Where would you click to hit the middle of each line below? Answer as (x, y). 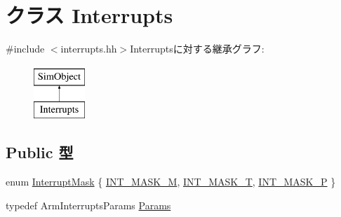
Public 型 (40, 152)
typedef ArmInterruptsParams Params (88, 205)
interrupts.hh (89, 49)
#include (25, 49)
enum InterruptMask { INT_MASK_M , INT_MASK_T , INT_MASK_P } (171, 182)
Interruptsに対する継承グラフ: (197, 49)
